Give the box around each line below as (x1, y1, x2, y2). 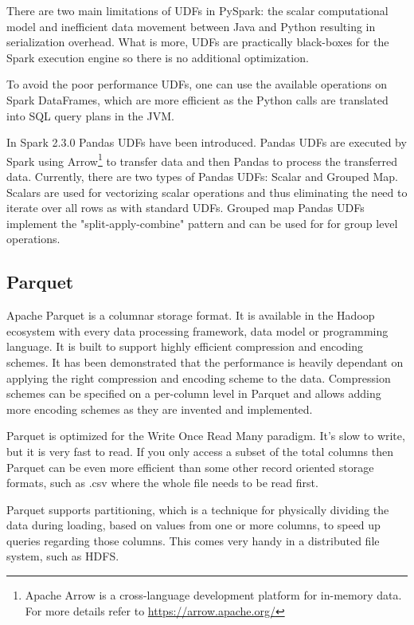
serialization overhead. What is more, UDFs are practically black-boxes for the (6, 33, 389, 50)
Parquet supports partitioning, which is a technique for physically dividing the (6, 501, 389, 517)
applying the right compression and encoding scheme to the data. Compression (6, 369, 391, 386)
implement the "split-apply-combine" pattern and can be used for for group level (6, 214, 398, 231)
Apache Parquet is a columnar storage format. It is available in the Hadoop (6, 307, 375, 324)
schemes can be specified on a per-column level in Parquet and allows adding (6, 385, 381, 402)
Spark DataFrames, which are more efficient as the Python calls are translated (6, 91, 389, 108)
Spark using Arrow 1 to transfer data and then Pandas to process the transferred (6, 150, 398, 169)
